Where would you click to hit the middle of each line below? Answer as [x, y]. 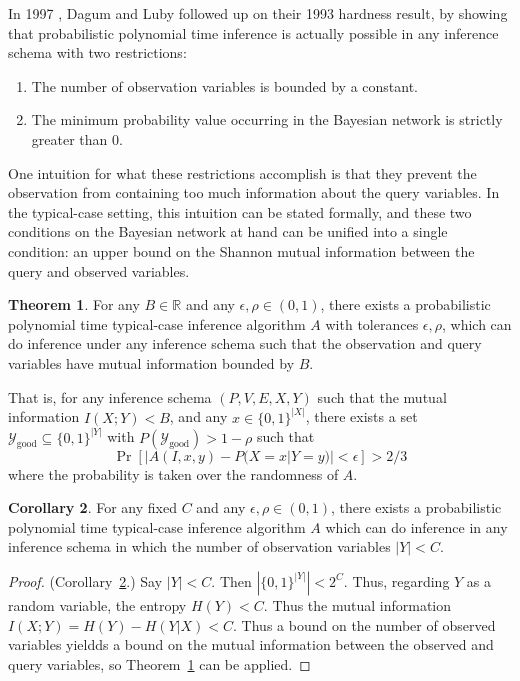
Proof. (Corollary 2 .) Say [85, 580]
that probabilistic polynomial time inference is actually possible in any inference [253, 32]
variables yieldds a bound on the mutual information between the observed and [251, 644]
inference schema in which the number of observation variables [199, 546]
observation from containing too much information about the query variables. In [254, 192]
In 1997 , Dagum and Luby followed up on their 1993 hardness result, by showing [258, 13]
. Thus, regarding [396, 580]
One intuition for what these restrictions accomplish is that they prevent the [242, 172]
